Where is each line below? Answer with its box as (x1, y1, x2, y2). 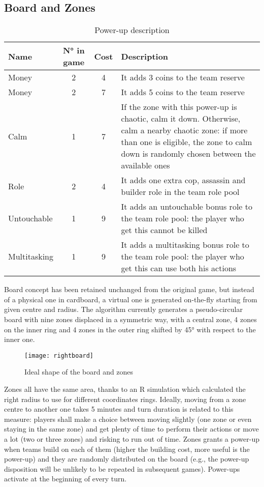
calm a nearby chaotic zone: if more (121, 124, 248, 136)
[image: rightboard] (24, 352, 94, 359)
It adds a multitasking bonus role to (121, 239, 249, 251)
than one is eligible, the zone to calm (121, 136, 252, 148)
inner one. (4, 334, 35, 345)
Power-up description (94, 24, 170, 36)
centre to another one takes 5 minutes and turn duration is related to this (4, 404, 234, 414)
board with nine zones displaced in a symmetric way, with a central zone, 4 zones (4, 313, 257, 324)
